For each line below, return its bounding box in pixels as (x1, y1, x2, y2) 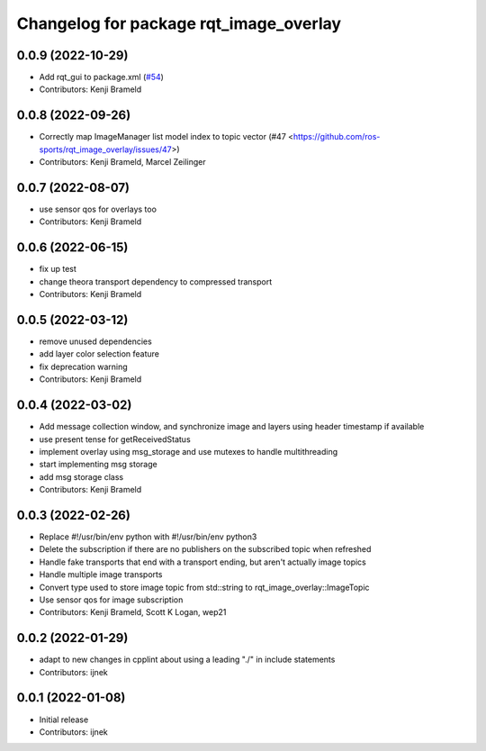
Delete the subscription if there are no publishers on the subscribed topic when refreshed (39, 544, 372, 555)
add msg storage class (39, 471, 124, 482)
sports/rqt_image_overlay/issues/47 (39, 144, 172, 155)
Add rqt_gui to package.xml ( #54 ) (39, 72, 164, 83)
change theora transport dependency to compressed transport (39, 276, 273, 287)
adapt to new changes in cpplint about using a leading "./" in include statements (39, 654, 336, 665)
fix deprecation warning (39, 361, 128, 372)
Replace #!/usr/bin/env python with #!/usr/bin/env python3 (39, 531, 257, 542)
